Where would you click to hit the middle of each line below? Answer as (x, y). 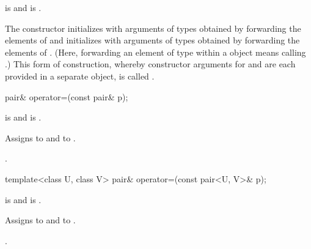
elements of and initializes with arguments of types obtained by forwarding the (152, 40)
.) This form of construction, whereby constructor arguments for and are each (150, 64)
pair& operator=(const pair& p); (67, 96)
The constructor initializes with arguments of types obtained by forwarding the (153, 28)
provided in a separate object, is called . (80, 76)
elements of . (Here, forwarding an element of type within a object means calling (155, 52)
